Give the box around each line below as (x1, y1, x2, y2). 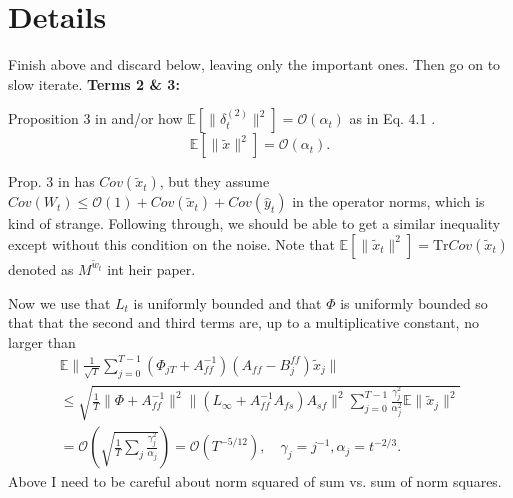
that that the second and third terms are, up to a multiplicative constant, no (8, 312, 479, 333)
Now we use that (8, 292, 111, 313)
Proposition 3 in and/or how (8, 108, 183, 129)
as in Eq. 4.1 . (349, 108, 436, 129)
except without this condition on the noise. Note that (8, 233, 335, 254)
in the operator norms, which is (292, 191, 485, 212)
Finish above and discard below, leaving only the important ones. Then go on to (8, 54, 501, 75)
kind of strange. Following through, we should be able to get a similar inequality (8, 213, 501, 234)
